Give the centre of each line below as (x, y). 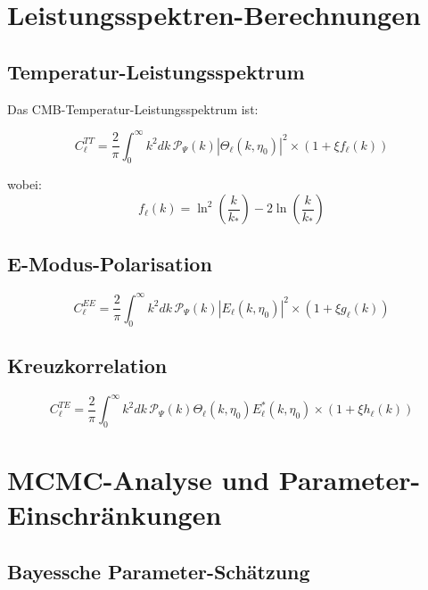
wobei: (25, 184)
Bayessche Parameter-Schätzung (159, 572)
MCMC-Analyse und (139, 480)
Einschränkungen (115, 515)
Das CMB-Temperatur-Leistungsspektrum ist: (133, 108)
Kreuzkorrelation (87, 365)
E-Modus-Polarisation (110, 264)
